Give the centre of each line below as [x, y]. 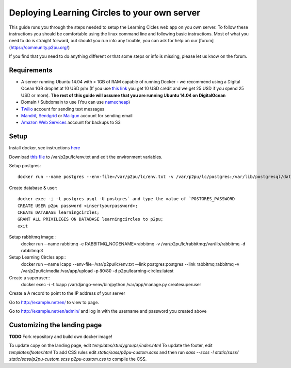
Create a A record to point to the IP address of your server [67, 293]
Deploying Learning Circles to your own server [105, 13]
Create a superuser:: [30, 278]
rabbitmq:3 [32, 250]
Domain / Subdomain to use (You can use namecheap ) [76, 102]
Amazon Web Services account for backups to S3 [71, 122]
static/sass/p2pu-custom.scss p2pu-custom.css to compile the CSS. [78, 359]
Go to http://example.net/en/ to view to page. [54, 302]
